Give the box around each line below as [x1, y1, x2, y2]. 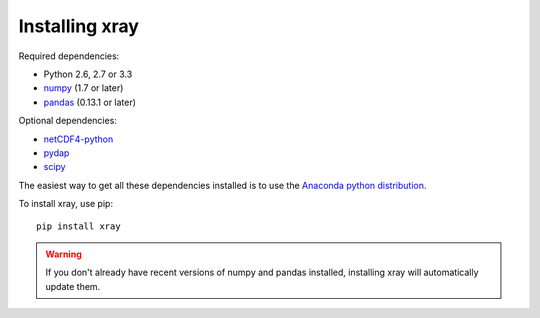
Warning [45, 248, 82, 260]
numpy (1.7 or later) [43, 82, 124, 94]
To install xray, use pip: [18, 198, 114, 210]
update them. [45, 280, 101, 292]
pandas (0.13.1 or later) [43, 96, 137, 108]
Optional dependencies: [18, 115, 117, 127]
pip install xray [36, 221, 121, 232]
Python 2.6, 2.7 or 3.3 [43, 68, 133, 80]
